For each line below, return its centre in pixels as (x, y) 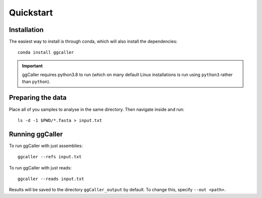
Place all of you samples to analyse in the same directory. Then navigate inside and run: (97, 109)
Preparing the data (38, 98)
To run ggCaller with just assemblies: (46, 146)
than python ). (36, 81)
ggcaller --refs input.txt (50, 157)
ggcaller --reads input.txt (51, 179)
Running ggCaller (36, 134)
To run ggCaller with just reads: (40, 168)
